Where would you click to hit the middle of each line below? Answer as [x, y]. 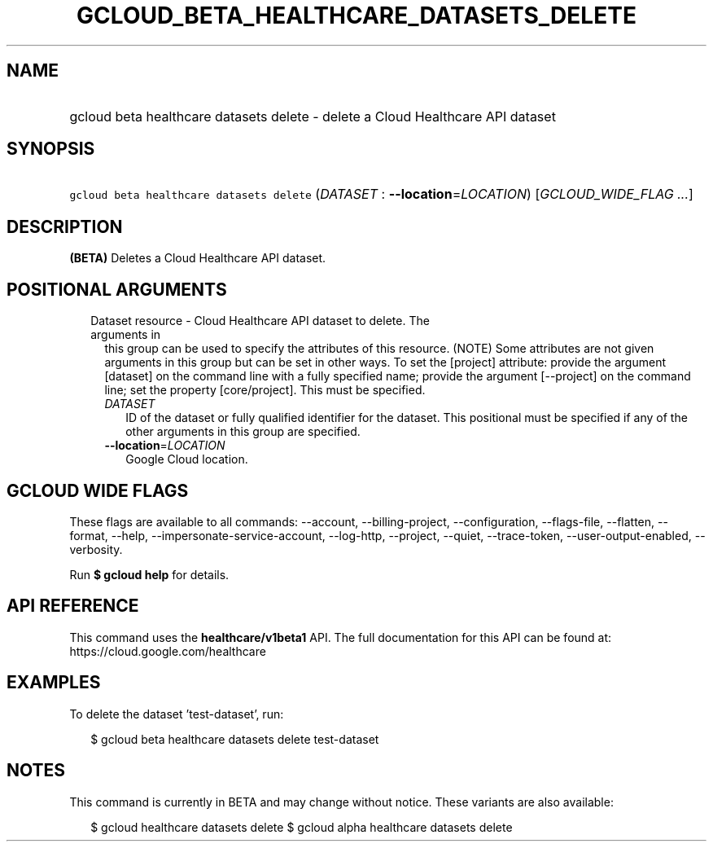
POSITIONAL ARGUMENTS [117, 289]
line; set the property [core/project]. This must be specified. [265, 390]
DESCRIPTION [65, 226]
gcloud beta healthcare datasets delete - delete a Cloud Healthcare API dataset [313, 116]
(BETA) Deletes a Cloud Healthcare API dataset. [198, 258]
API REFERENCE [73, 606]
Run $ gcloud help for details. [149, 574]
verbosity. [96, 549]
